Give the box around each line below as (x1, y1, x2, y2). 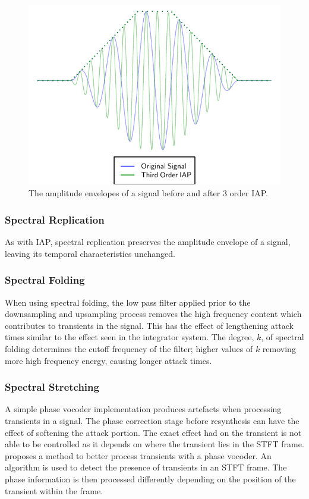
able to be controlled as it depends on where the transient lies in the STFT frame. (5, 438, 304, 450)
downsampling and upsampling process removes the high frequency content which (5, 307, 302, 320)
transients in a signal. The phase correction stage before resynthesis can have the (5, 415, 299, 427)
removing (262, 343, 296, 355)
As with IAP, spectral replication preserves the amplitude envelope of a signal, (5, 236, 291, 248)
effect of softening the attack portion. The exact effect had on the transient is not (5, 426, 302, 438)
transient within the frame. (5, 484, 103, 497)
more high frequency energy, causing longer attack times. (5, 354, 212, 366)
